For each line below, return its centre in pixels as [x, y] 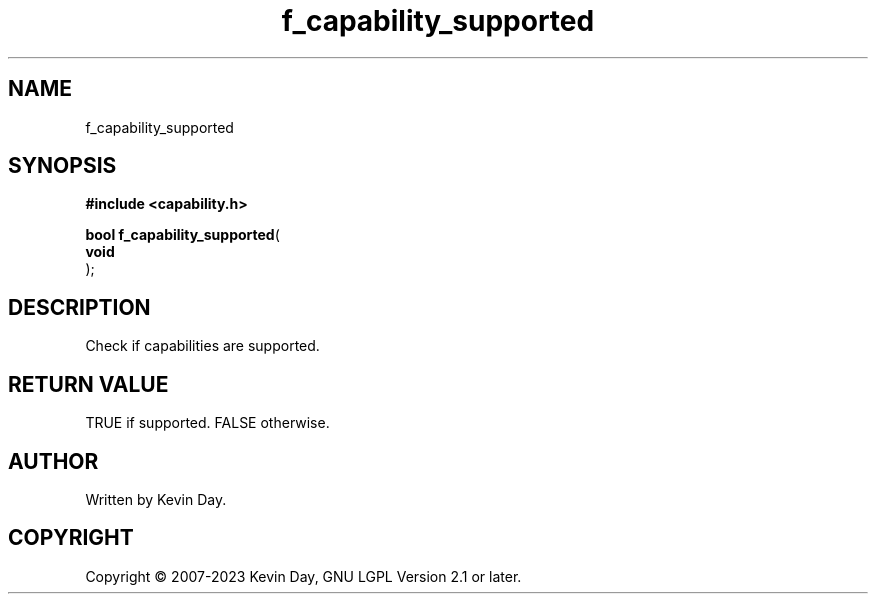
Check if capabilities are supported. [202, 346]
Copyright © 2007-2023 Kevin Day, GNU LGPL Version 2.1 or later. [303, 576]
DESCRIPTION [79, 307]
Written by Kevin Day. [156, 499]
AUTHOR [53, 461]
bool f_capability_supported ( [182, 235]
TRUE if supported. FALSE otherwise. [207, 423]
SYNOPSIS [62, 166]
